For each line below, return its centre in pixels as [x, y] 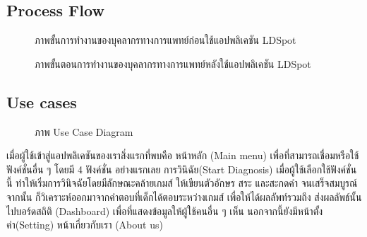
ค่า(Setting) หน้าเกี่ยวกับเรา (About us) [85, 225]
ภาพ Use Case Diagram [84, 131]
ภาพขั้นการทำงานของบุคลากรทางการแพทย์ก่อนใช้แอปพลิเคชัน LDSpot [166, 40]
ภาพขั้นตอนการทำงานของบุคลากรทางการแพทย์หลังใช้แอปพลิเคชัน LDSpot [173, 63]
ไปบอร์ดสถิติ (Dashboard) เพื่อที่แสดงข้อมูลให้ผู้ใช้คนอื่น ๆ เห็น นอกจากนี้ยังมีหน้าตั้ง [165, 210]
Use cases [42, 102]
